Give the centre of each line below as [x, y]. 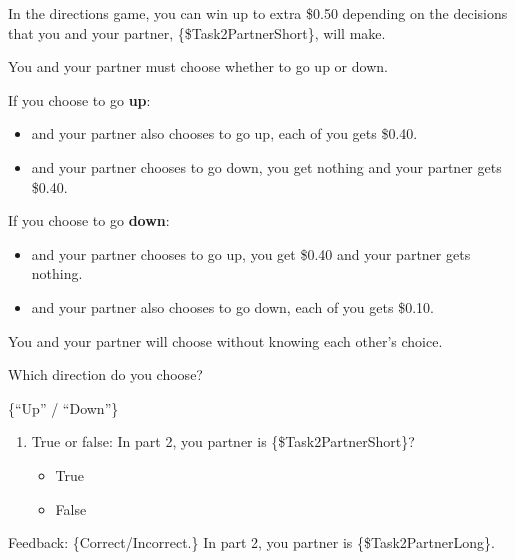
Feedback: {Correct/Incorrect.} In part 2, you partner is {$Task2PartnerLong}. [251, 542]
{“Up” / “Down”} [63, 407]
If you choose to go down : [89, 220]
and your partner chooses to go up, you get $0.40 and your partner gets [251, 253]
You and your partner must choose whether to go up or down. [198, 66]
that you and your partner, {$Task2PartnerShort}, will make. [197, 32]
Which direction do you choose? [105, 374]
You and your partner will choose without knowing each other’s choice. [225, 340]
